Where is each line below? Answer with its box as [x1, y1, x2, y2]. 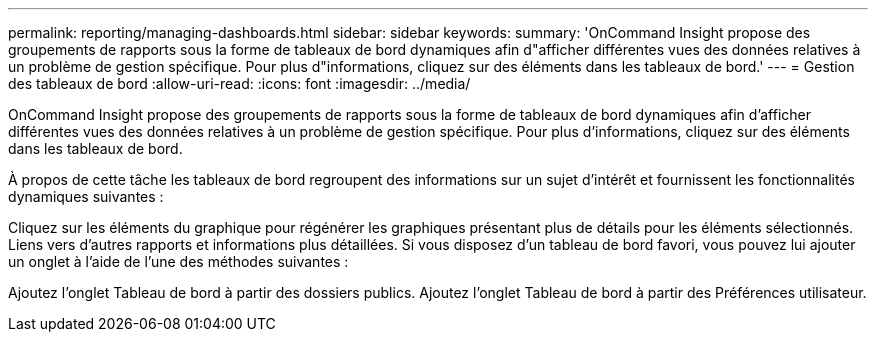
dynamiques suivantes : [8, 188, 164, 205]
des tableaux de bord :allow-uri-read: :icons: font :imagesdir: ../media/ [8, 75, 471, 92]
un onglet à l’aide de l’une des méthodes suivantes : [8, 253, 349, 270]
